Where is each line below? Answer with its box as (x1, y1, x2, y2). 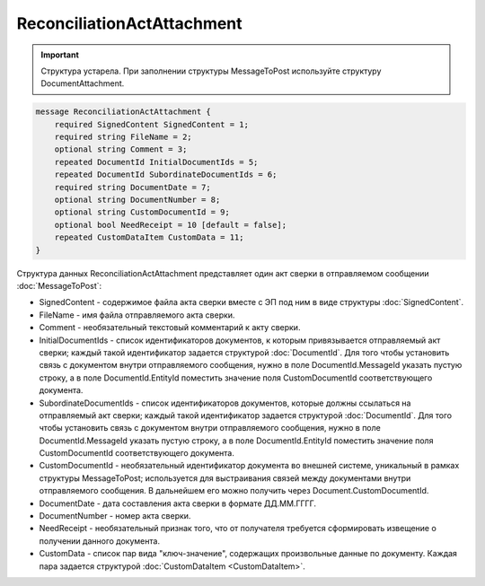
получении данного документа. (39, 535, 161, 547)
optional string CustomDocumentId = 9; (54, 207, 231, 217)
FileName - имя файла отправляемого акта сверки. (39, 310, 235, 320)
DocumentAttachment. (40, 78, 125, 89)
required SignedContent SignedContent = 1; (54, 119, 249, 129)
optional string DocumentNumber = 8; (54, 195, 221, 206)
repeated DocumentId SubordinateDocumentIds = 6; (54, 170, 278, 179)
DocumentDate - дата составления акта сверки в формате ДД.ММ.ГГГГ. (39, 498, 317, 509)
